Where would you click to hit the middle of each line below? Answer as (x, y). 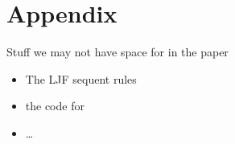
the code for (55, 106)
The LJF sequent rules (81, 78)
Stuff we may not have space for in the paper (117, 52)
